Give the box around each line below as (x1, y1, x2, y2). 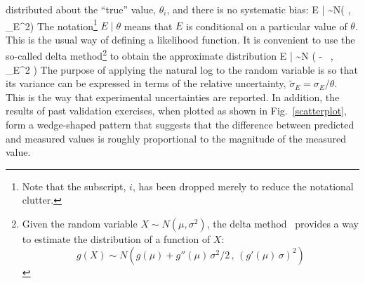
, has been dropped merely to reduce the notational (132, 178, 354, 193)
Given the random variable (22, 216, 138, 231)
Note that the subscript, (22, 178, 126, 193)
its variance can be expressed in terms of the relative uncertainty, (6, 76, 286, 91)
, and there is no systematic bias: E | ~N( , (166, 2, 351, 16)
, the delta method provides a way (206, 216, 359, 231)
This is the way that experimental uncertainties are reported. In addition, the (6, 89, 340, 104)
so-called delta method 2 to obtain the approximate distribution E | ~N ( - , (6, 46, 333, 63)
